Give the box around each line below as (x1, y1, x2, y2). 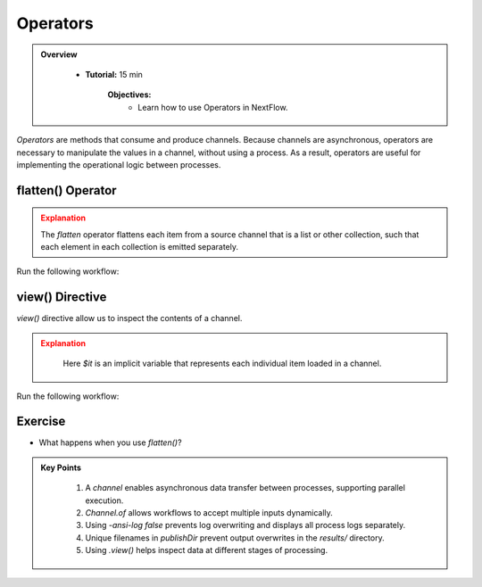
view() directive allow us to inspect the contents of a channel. (16, 313, 243, 324)
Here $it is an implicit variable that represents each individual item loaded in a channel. (62, 358, 382, 369)
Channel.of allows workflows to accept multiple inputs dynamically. (85, 508, 334, 518)
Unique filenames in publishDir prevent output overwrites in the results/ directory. (85, 532, 385, 543)
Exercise (16, 414, 66, 429)
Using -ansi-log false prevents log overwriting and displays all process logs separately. (85, 520, 406, 531)
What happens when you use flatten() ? (38, 437, 182, 448)
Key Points (40, 462, 82, 473)
